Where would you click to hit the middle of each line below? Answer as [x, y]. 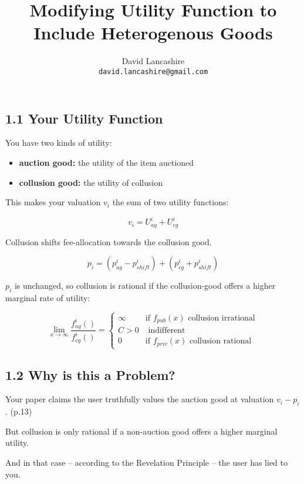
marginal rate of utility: [48, 298]
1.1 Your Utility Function [84, 118]
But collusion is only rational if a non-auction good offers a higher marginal [141, 431]
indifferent [167, 331]
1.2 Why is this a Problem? [90, 374]
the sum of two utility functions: [170, 202]
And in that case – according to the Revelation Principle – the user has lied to [146, 462]
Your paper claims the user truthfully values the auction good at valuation [140, 399]
